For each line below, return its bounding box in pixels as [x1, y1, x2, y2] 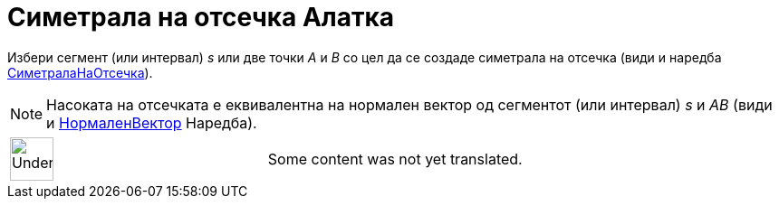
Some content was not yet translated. [267, 149, 523, 168]
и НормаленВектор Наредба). [46, 113, 257, 132]
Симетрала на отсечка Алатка [7, 2, 395, 33]
